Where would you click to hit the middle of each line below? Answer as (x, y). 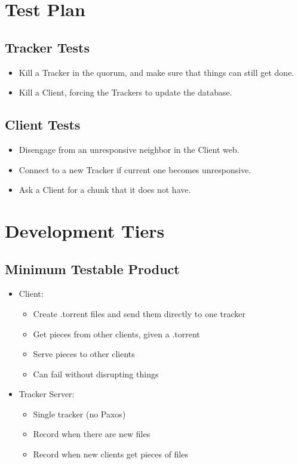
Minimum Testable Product (92, 268)
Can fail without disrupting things (96, 374)
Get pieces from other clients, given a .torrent (116, 334)
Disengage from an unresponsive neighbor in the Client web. (129, 149)
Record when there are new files (92, 434)
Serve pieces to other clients (84, 354)
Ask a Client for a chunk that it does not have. (105, 190)
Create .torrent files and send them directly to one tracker (139, 313)
